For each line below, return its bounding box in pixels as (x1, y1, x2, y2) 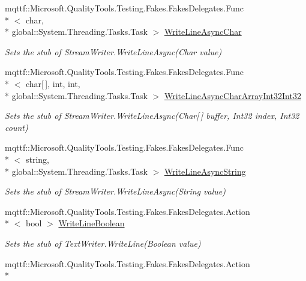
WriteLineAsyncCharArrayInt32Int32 (164, 89, 301, 101)
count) (5, 121, 28, 133)
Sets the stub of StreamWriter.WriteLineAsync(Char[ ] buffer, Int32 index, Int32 (5, 109, 299, 122)
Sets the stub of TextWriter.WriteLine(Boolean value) (5, 237, 201, 249)
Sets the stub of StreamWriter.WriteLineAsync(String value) (5, 185, 226, 198)
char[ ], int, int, (25, 77, 80, 89)
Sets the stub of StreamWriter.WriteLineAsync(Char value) (5, 45, 222, 58)
